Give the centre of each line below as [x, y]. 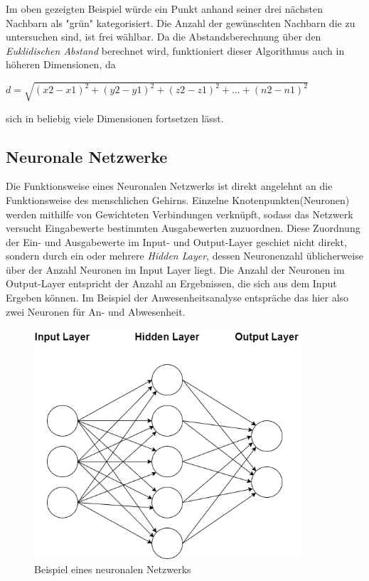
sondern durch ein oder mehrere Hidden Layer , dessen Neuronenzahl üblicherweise [184, 256]
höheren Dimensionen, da [61, 64]
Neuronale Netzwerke [87, 156]
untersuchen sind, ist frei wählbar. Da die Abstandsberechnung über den [164, 37]
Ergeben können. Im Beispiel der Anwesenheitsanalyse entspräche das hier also [177, 298]
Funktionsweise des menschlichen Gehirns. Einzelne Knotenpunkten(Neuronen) [178, 199]
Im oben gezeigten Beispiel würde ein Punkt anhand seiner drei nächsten [165, 9]
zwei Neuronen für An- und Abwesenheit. [96, 311]
